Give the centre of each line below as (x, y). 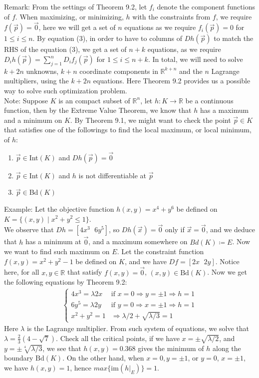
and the (191, 71)
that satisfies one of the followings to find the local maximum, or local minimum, (128, 130)
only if (175, 229)
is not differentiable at (113, 175)
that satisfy (85, 272)
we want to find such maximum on (57, 251)
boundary (19, 358)
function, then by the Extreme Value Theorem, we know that (98, 110)
